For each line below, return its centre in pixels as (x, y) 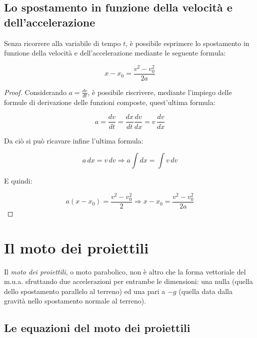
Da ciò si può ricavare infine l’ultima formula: (74, 140)
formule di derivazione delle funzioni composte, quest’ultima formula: (110, 102)
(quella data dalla (205, 291)
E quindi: (18, 181)
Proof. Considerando (35, 92)
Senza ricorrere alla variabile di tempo (62, 43)
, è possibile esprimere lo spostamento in (187, 43)
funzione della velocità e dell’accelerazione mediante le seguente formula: (115, 53)
